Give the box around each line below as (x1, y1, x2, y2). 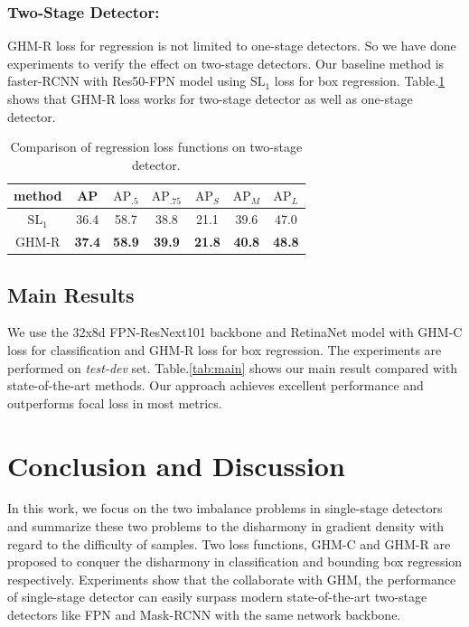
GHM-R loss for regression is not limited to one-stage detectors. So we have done (7, 36, 456, 55)
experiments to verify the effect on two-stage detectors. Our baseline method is (7, 53, 445, 72)
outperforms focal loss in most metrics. (7, 393, 222, 412)
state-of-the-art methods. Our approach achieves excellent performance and (7, 376, 424, 395)
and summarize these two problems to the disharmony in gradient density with (7, 517, 445, 536)
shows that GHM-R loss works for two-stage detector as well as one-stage (7, 89, 413, 108)
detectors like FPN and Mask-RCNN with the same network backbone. (7, 605, 401, 624)
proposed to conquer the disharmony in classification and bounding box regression (7, 552, 463, 571)
